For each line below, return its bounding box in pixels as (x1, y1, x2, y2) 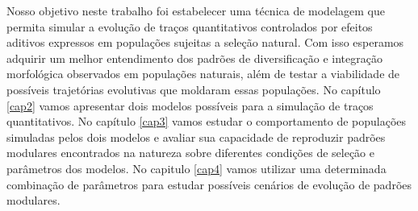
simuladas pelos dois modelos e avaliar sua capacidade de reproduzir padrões (6, 128, 386, 145)
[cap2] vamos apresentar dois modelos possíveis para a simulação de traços (6, 97, 374, 114)
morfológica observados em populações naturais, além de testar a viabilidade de (6, 65, 400, 82)
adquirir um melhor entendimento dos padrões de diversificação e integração (6, 49, 382, 66)
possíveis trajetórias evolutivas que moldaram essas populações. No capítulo (6, 81, 381, 97)
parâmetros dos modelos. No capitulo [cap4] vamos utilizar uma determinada (6, 159, 387, 176)
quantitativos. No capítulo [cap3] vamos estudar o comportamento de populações (6, 113, 407, 130)
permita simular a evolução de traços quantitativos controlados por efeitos (6, 18, 373, 35)
